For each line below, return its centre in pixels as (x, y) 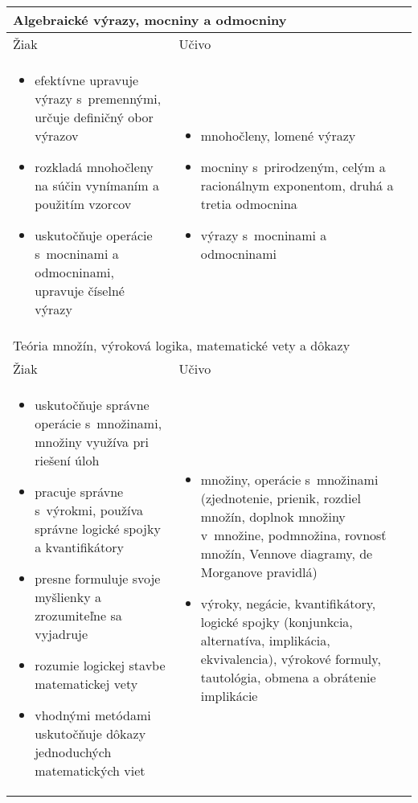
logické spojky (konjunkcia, (277, 622)
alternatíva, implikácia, (265, 640)
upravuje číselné (80, 291)
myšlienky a (68, 597)
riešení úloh (67, 460)
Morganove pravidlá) (259, 572)
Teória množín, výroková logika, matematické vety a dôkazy (182, 345)
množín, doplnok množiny (273, 516)
